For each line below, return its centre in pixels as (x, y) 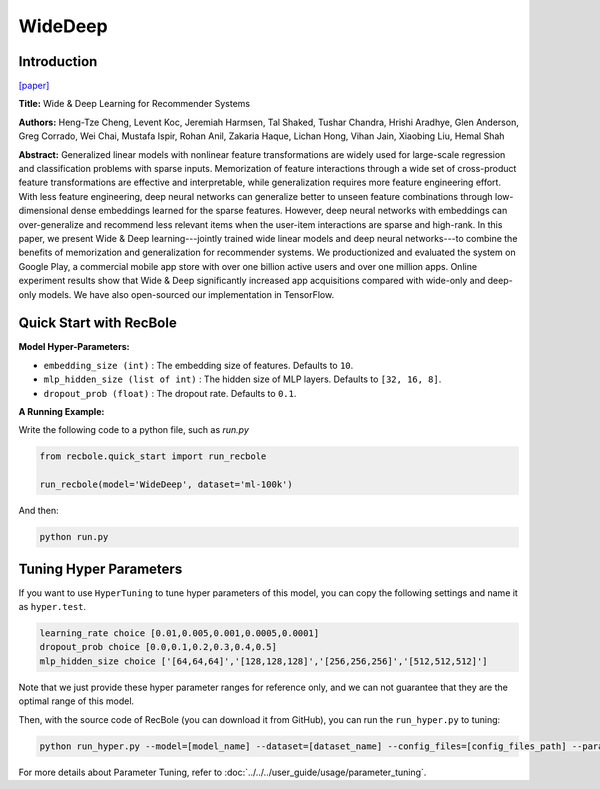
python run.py (74, 537)
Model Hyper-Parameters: (74, 347)
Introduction (58, 61)
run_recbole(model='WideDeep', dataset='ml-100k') (166, 484)
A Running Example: (61, 411)
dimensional (43, 211)
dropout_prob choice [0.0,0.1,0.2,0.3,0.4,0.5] (158, 647)
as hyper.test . (52, 607)
